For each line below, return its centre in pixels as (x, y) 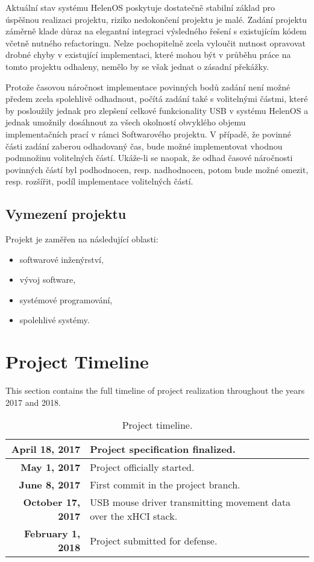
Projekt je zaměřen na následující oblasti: (82, 239)
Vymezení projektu (66, 214)
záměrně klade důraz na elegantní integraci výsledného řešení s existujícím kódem (156, 31)
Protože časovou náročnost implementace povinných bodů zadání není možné (148, 87)
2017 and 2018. (33, 402)
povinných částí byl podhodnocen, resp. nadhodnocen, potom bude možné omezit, (157, 169)
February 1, (52, 534)
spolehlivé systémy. (55, 320)
